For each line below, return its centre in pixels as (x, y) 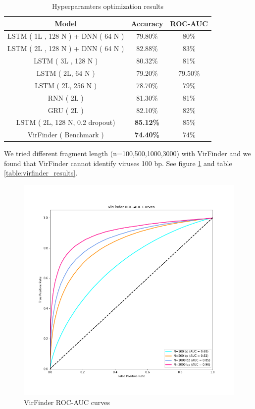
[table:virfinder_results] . (41, 173)
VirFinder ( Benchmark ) (66, 135)
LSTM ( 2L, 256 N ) (66, 85)
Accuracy (147, 23)
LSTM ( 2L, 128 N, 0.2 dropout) (66, 122)
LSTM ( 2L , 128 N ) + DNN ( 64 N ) (66, 48)
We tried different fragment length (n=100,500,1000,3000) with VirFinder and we (127, 153)
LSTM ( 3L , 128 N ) (66, 61)
